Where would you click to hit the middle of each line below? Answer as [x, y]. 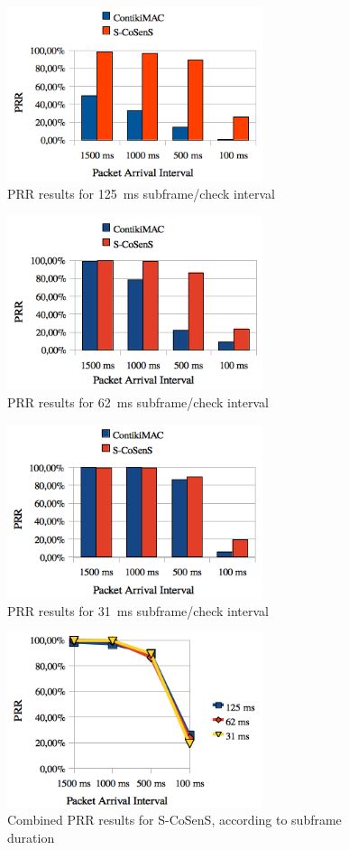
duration [31, 837]
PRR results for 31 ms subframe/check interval [138, 611]
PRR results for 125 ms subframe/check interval [141, 194]
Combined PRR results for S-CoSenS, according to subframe [174, 820]
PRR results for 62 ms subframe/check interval [138, 402]
